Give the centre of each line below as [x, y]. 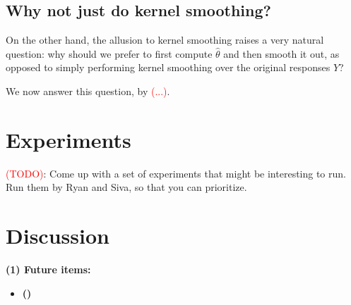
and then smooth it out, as [281, 53]
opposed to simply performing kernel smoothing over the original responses [168, 67]
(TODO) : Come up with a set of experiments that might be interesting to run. [176, 173]
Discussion [58, 236]
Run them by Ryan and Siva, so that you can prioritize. [126, 187]
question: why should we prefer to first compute [109, 53]
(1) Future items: [48, 269]
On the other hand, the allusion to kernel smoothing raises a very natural [165, 40]
